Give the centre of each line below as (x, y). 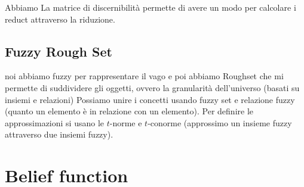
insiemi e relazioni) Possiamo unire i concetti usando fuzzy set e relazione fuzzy (150, 99)
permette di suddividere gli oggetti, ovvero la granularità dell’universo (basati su (152, 87)
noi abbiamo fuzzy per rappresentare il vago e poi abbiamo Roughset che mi (144, 76)
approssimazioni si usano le (55, 122)
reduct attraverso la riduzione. (60, 19)
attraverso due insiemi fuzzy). (59, 134)
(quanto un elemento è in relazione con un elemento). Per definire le (129, 111)
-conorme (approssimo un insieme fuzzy (220, 122)
